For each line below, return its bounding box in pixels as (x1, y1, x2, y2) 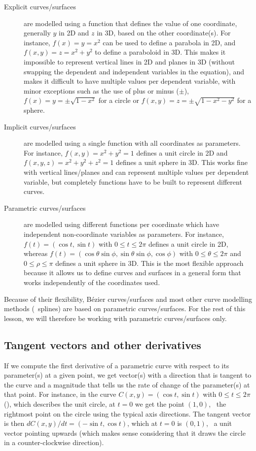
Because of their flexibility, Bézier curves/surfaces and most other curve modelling (4, 293, 253, 304)
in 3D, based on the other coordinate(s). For (97, 28, 231, 38)
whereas (24, 248, 48, 258)
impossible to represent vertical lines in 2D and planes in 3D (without (24, 56, 235, 66)
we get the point (135, 398, 184, 409)
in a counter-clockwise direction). (4, 437, 104, 448)
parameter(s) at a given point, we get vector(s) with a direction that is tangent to (4, 370, 252, 380)
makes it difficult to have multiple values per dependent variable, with (24, 76, 236, 86)
